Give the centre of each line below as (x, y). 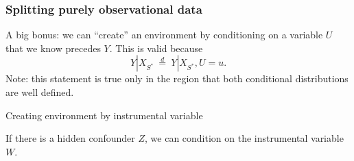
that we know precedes (53, 48)
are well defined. (40, 92)
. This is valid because (156, 48)
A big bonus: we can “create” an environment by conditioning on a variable (164, 35)
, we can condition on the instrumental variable (244, 138)
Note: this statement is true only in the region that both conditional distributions (177, 78)
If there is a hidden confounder (70, 138)
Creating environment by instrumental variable (104, 115)
